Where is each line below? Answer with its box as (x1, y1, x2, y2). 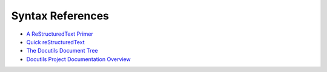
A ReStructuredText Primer (26, 30, 93, 38)
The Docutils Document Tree (26, 47, 98, 54)
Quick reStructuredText (26, 38, 85, 45)
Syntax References (11, 9, 109, 22)
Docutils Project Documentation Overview (26, 55, 131, 63)
